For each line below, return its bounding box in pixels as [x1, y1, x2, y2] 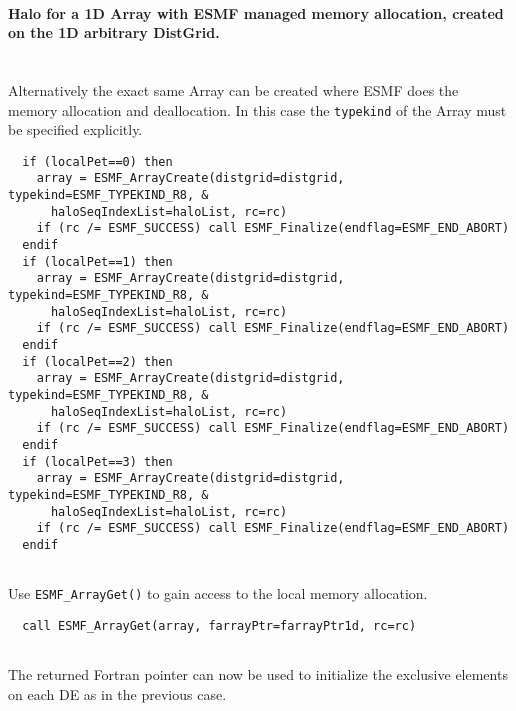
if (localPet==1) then [22, 254, 173, 269]
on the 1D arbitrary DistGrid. [8, 22, 220, 43]
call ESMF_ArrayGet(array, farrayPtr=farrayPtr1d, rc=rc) [22, 618, 417, 633]
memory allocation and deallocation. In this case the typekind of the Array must [8, 99, 507, 120]
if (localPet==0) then [22, 154, 173, 169]
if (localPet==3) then [22, 454, 173, 469]
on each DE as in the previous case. [8, 683, 227, 704]
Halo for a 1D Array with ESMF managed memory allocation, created [8, 2, 504, 23]
